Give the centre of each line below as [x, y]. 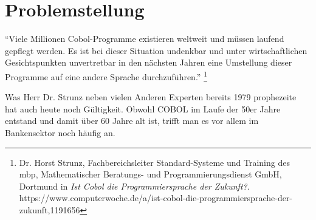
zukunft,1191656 [50, 209]
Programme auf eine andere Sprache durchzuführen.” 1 [106, 75]
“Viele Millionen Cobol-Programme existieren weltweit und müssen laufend [145, 39]
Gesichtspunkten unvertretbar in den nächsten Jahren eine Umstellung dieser [149, 62]
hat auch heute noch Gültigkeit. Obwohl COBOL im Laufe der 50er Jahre [143, 108]
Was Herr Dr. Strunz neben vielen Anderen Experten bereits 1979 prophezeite [151, 97]
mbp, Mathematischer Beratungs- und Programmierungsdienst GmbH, [150, 174]
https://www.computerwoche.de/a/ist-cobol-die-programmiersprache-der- [156, 198]
